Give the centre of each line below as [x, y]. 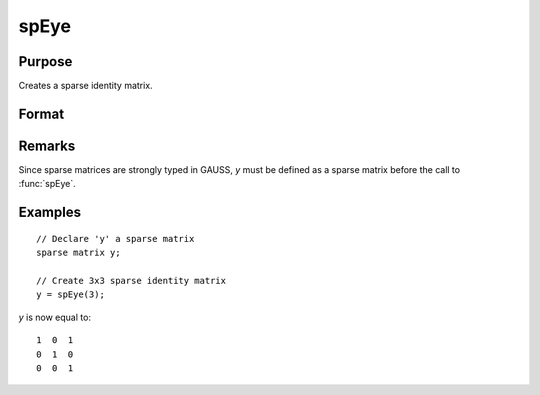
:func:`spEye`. [47, 184]
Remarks [47, 145]
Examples [50, 212]
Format [41, 113]
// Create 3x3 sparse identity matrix [131, 280]
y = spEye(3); [70, 294]
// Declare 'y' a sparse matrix [115, 238]
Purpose [45, 61]
